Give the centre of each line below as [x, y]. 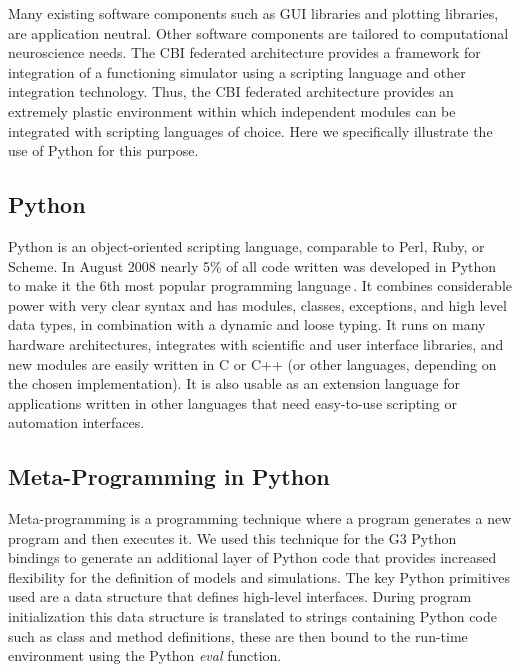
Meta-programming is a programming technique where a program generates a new [260, 518]
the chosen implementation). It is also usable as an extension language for [234, 383]
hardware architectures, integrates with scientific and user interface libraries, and [256, 343]
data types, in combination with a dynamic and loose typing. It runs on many [247, 324]
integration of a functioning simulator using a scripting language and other [237, 71]
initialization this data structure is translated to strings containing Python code [252, 616]
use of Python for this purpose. [103, 150]
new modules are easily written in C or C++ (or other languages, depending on [252, 363]
